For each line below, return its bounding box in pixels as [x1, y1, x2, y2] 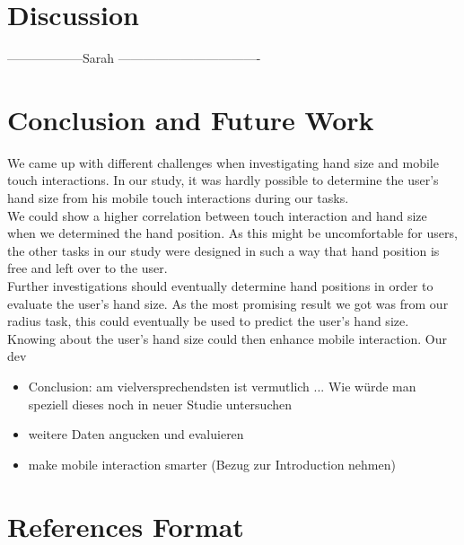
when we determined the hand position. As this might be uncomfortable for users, [7, 224, 458, 242]
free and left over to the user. [7, 259, 168, 277]
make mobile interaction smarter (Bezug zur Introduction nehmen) [28, 454, 396, 473]
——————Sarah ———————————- [7, 48, 261, 67]
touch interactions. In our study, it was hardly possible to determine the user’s [7, 171, 439, 189]
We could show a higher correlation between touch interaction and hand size [7, 206, 427, 224]
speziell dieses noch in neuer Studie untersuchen [28, 394, 293, 413]
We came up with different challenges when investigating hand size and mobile [7, 153, 439, 171]
